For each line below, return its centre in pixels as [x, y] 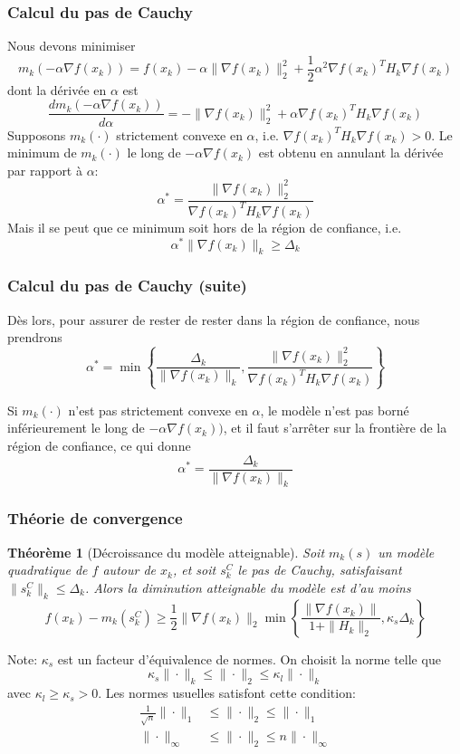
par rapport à [45, 170]
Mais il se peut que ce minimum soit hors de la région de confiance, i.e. [205, 227]
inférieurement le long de [76, 428]
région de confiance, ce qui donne [99, 446]
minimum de [42, 153]
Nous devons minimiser [72, 46]
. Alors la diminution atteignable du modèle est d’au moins [248, 587]
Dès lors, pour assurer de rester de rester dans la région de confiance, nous [214, 319]
